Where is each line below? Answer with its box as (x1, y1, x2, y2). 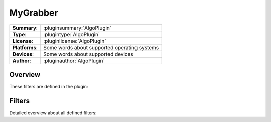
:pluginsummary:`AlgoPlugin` (43, 24, 112, 31)
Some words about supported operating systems (43, 44, 159, 51)
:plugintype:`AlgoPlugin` (43, 31, 100, 38)
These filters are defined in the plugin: (9, 84, 88, 90)
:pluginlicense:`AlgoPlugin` (43, 37, 106, 44)
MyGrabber (9, 7, 58, 18)
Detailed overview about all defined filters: (9, 110, 97, 116)
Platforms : (12, 44, 38, 51)
